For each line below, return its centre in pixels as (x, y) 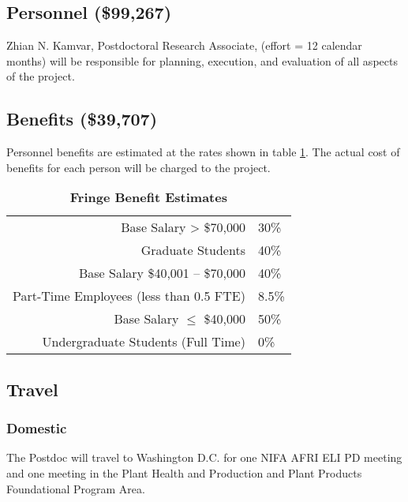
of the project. (41, 76)
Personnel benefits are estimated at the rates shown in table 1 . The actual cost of (203, 152)
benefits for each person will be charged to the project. (138, 167)
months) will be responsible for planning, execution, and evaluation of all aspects (202, 60)
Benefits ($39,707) (82, 119)
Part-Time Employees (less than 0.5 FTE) (129, 296)
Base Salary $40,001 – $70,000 (162, 273)
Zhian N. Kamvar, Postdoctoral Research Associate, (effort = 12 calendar (184, 45)
